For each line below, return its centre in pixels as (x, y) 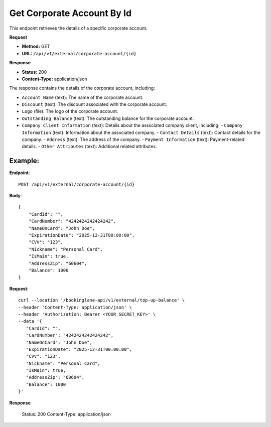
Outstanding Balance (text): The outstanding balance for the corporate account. (108, 118)
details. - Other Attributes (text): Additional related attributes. (89, 147)
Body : (16, 196)
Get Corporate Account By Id (71, 13)
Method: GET (36, 46)
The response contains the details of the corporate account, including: (82, 88)
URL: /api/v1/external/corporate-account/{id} (79, 53)
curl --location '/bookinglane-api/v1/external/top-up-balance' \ (102, 300)
